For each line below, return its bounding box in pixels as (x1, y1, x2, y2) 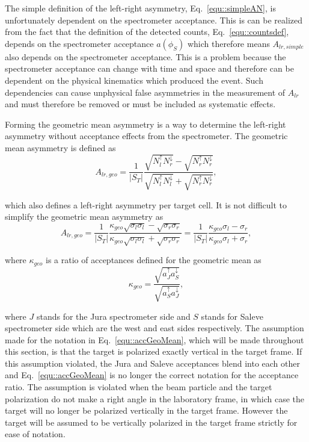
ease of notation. (5, 428, 66, 440)
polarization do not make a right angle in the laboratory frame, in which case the (5, 392, 305, 405)
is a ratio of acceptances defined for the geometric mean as (46, 254, 262, 266)
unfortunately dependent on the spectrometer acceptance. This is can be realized (5, 13, 303, 26)
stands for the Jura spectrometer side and (36, 310, 191, 322)
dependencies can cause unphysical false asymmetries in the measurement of (5, 86, 286, 98)
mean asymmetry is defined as (5, 141, 116, 154)
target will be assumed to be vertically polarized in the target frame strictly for (5, 416, 298, 428)
